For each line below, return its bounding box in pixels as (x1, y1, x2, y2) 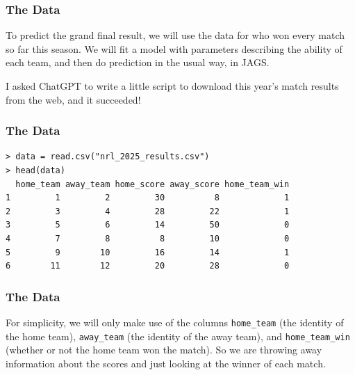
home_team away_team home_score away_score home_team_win (15, 179, 290, 189)
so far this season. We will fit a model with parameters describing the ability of (6, 41, 342, 56)
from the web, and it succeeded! (6, 92, 141, 106)
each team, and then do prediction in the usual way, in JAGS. (6, 55, 270, 70)
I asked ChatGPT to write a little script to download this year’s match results (6, 79, 339, 93)
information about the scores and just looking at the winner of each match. (6, 356, 326, 370)
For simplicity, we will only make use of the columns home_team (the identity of (6, 314, 344, 329)
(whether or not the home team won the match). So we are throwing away (6, 342, 322, 357)
